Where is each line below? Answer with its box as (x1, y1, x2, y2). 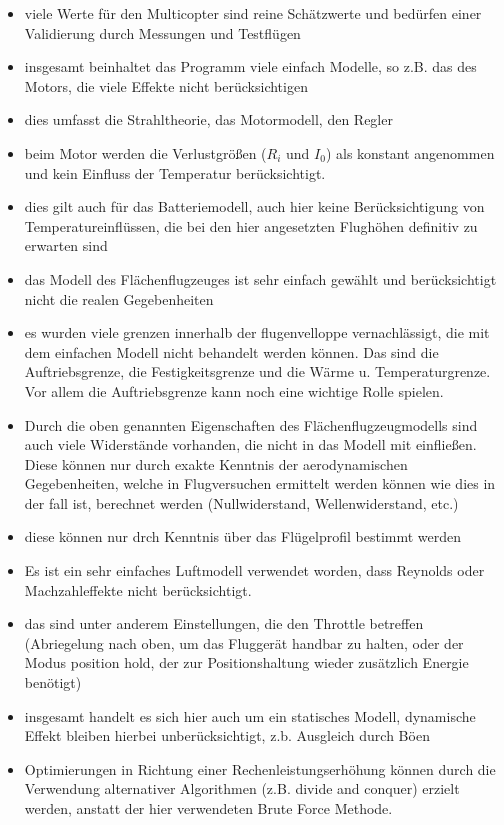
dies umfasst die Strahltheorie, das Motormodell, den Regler (24, 109, 393, 130)
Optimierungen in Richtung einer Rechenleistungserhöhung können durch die (24, 758, 496, 779)
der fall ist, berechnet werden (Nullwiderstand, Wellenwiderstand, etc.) (24, 492, 459, 513)
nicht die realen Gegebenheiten (24, 288, 214, 309)
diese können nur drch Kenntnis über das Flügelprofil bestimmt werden (24, 526, 462, 547)
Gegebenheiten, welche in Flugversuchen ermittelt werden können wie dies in (24, 473, 496, 494)
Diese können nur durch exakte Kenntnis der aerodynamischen (24, 453, 408, 474)
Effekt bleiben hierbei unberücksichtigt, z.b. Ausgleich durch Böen (24, 725, 430, 746)
